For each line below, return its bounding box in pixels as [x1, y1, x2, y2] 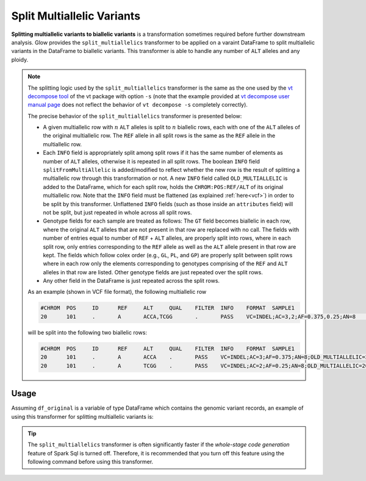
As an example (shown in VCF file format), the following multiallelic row [27, 288, 207, 296]
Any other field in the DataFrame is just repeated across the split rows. [43, 277, 220, 285]
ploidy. [11, 55, 29, 63]
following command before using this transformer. [27, 458, 154, 466]
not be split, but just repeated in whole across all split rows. [43, 208, 192, 216]
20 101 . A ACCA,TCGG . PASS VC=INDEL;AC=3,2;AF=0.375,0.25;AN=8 [40, 313, 356, 320]
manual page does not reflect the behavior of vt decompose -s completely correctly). [27, 101, 248, 109]
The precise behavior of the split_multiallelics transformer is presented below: [27, 112, 242, 119]
